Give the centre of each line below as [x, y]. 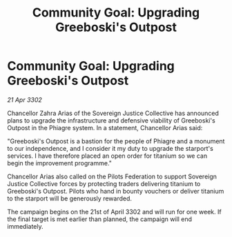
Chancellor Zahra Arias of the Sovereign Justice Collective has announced [113, 113]
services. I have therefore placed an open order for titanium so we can [107, 156]
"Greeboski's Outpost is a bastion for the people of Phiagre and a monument [116, 141]
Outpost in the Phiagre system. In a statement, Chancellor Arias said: [105, 127]
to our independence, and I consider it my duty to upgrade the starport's [110, 148]
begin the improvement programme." [60, 163]
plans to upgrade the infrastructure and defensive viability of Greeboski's [111, 120]
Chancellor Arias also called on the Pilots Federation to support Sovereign [112, 176]
